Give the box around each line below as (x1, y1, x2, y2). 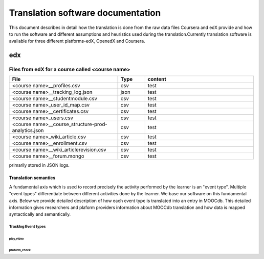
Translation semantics (9, 175, 56, 181)
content (147, 76, 166, 83)
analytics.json (12, 127, 44, 134)
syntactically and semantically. (9, 211, 71, 217)
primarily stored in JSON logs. (9, 162, 70, 168)
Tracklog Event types (9, 224, 46, 229)
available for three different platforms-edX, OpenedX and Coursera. (9, 38, 145, 44)
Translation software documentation (9, 7, 161, 18)
